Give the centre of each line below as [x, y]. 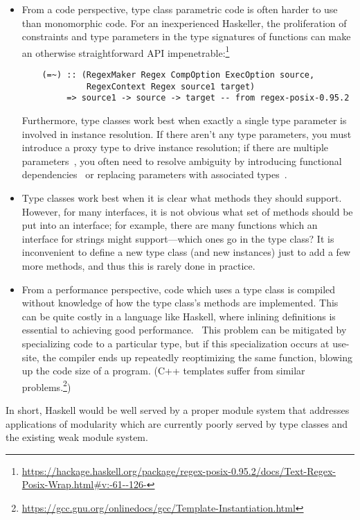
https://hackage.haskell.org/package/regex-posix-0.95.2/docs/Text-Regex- [179, 470]
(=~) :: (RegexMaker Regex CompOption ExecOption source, [178, 75]
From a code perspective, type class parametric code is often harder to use [180, 9]
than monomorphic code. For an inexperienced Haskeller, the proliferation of [184, 23]
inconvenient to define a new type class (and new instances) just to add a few [186, 252]
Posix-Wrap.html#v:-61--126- [84, 484]
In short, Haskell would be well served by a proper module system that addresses [178, 409]
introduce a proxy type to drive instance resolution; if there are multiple [175, 147]
